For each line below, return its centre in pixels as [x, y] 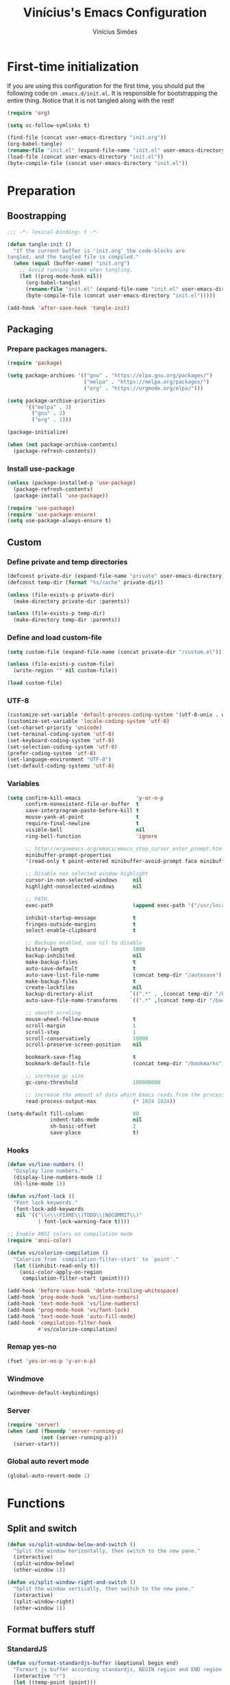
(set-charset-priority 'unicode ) [55, 728]
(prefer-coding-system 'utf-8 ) [52, 753]
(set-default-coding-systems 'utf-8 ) [61, 766]
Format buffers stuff [51, 1629]
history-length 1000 [85, 950]
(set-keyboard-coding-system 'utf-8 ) [61, 740]
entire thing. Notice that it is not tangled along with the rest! [91, 100]
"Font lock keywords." [46, 1203]
